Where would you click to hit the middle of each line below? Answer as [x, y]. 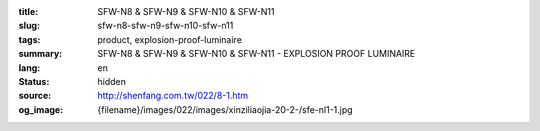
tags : [29, 39]
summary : [40, 54]
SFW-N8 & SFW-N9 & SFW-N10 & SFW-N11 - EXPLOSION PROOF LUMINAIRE [256, 54]
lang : [29, 67]
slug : [29, 26]
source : [35, 96]
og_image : [41, 109]
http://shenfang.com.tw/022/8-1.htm [173, 96]
